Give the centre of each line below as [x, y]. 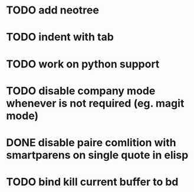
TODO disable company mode [81, 91]
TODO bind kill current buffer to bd [92, 182]
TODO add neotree [52, 10]
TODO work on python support [83, 64]
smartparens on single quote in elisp [97, 155]
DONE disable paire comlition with [91, 142]
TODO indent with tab [60, 37]
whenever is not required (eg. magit [95, 103]
